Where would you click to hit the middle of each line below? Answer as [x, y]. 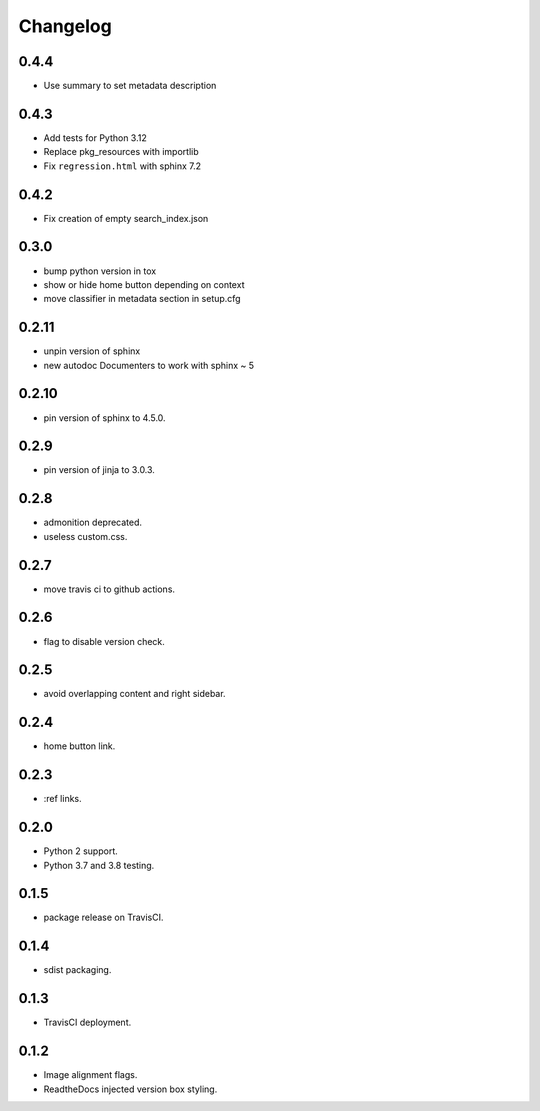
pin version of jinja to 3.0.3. [99, 470]
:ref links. [62, 799]
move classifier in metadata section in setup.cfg [142, 299]
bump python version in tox [100, 271]
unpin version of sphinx [92, 351]
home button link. [79, 746]
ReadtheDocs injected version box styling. [130, 1089]
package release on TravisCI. [103, 917]
